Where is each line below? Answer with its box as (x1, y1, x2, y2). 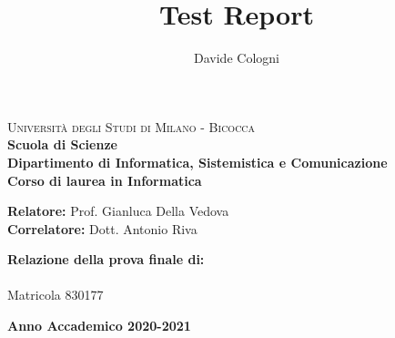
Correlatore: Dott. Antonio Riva (7, 219, 197, 238)
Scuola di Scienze (7, 135, 117, 154)
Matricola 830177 (7, 285, 104, 304)
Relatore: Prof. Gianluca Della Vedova (7, 201, 229, 220)
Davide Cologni (194, 48, 279, 67)
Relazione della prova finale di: (7, 250, 205, 269)
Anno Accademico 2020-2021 (7, 316, 191, 335)
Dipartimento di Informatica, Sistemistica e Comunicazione (7, 152, 388, 171)
